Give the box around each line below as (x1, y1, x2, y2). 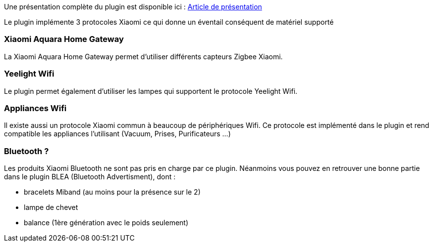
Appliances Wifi (4, 103, 67, 113)
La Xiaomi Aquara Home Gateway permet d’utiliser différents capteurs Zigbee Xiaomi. (4, 52, 283, 61)
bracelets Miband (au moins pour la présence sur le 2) (24, 188, 201, 196)
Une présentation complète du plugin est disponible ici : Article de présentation (4, 2, 262, 11)
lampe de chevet (24, 203, 78, 211)
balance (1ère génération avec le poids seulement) (24, 218, 189, 227)
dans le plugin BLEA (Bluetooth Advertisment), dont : (4, 172, 176, 181)
